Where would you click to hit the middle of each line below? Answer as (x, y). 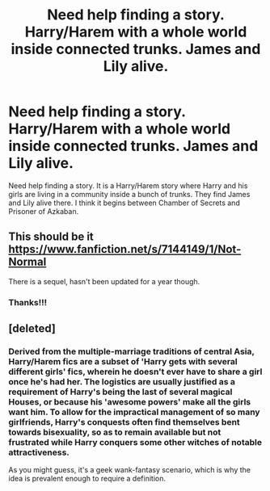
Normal (27, 262)
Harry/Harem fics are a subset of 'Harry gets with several (123, 361)
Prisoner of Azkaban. (44, 211)
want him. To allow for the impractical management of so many (134, 412)
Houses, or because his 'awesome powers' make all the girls (130, 401)
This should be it (51, 237)
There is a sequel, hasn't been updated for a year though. (104, 281)
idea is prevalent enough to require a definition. (87, 479)
